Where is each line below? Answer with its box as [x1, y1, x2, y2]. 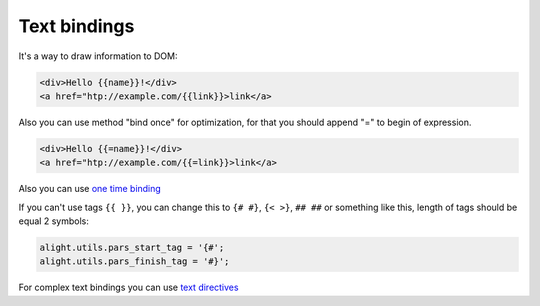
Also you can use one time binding [18, 183, 162, 195]
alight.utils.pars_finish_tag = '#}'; [39, 256, 230, 267]
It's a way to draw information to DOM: [18, 50, 178, 62]
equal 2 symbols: [18, 215, 89, 227]
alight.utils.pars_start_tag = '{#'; [39, 242, 225, 254]
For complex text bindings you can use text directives [18, 281, 239, 294]
